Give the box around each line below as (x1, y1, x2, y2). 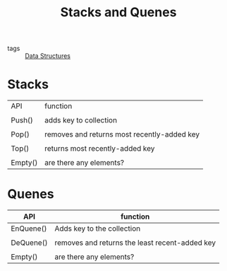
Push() (11, 115, 34, 125)
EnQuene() (11, 224, 47, 233)
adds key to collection (44, 115, 118, 125)
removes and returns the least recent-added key (54, 238, 216, 248)
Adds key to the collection (54, 224, 141, 233)
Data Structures (25, 52, 70, 60)
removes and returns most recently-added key (44, 129, 200, 139)
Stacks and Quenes (60, 4, 177, 21)
